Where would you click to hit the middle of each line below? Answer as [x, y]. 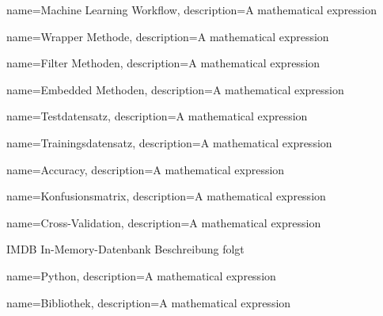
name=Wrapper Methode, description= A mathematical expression [168, 36]
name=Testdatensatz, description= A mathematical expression [157, 116]
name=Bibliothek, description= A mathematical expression [149, 302]
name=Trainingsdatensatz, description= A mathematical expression [169, 142]
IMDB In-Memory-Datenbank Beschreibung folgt [125, 249]
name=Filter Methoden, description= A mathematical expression [163, 63]
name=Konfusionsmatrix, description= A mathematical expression [166, 196]
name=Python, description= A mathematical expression [141, 275]
